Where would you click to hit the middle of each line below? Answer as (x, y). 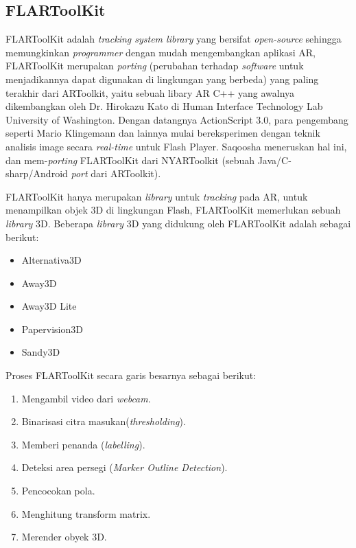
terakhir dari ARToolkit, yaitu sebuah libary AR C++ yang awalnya (150, 92)
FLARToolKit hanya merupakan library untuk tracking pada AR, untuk (157, 196)
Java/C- (274, 160)
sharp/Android (37, 173)
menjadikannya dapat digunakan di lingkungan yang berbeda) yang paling (162, 79)
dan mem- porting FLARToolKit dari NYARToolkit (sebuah (130, 160)
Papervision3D (52, 329)
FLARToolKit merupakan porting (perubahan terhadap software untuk (155, 66)
